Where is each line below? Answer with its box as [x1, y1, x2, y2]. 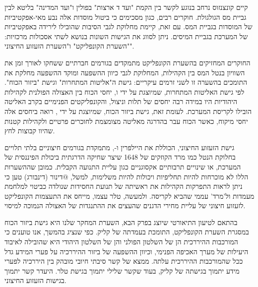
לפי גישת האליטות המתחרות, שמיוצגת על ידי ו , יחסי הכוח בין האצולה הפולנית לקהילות [4, 86, 245, 97]
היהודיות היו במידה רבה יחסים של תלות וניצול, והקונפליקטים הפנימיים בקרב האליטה [4, 96, 238, 107]
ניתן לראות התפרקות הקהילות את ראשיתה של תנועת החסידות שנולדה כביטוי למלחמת [4, 181, 243, 191]
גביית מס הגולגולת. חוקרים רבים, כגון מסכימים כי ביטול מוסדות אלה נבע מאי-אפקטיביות [4, 11, 247, 22]
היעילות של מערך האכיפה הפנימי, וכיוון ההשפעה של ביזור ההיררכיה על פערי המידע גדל [4, 246, 249, 256]
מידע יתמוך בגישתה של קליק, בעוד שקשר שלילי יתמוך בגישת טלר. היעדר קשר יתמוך [4, 265, 240, 276]
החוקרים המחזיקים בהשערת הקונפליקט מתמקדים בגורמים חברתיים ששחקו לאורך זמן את [4, 57, 251, 67]
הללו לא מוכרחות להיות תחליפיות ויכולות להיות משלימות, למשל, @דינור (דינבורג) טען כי [4, 171, 249, 181]
